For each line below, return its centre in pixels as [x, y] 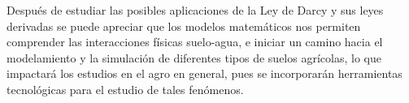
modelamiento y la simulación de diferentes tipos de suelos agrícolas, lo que [194, 57]
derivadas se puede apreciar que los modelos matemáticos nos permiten [184, 26]
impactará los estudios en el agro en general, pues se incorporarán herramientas [204, 73]
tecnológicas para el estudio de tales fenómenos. [125, 89]
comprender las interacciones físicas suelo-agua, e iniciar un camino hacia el [195, 42]
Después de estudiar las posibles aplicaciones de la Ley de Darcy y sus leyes [195, 10]
